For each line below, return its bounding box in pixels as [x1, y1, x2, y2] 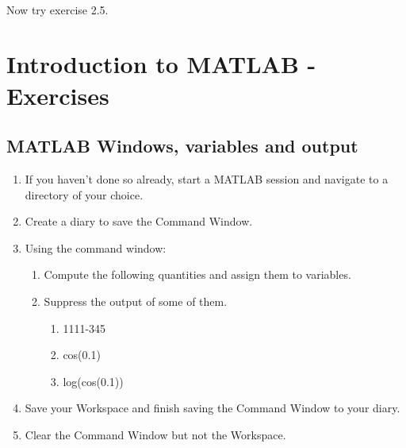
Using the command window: [25, 239, 167, 256]
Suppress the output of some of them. [44, 292, 228, 309]
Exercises [6, 79, 109, 111]
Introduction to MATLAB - [6, 48, 316, 80]
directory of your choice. [25, 186, 144, 203]
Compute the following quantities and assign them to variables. [44, 266, 351, 283]
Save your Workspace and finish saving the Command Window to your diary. [25, 400, 400, 416]
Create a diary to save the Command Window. [25, 213, 253, 230]
